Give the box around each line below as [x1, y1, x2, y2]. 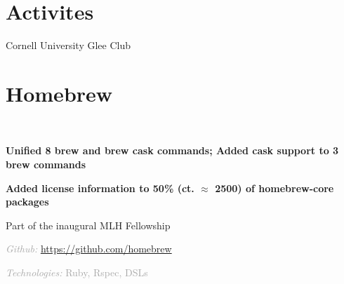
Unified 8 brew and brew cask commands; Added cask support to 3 [6, 143, 339, 158]
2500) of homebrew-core [215, 180, 334, 195]
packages [6, 194, 49, 209]
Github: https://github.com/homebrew [6, 241, 172, 256]
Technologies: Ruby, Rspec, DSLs [6, 265, 148, 279]
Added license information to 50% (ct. [6, 180, 194, 195]
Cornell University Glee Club [6, 38, 131, 53]
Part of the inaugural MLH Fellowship [6, 217, 171, 232]
